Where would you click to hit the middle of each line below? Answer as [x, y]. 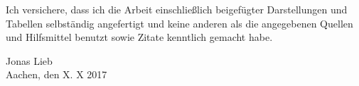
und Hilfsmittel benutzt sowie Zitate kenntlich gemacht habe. [139, 37]
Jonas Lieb [29, 60]
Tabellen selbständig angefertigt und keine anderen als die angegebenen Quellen [179, 23]
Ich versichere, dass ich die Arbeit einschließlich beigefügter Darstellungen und [177, 9]
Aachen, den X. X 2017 [57, 74]
